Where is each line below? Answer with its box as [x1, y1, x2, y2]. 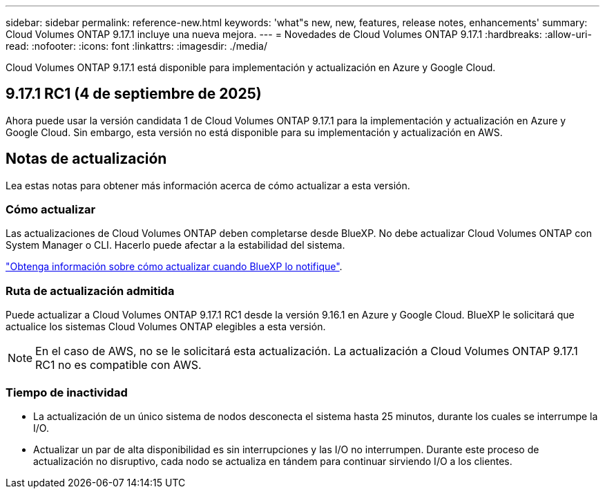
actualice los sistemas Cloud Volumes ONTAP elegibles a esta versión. [6, 321, 326, 333]
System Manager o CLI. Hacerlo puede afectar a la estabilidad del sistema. [6, 239, 345, 251]
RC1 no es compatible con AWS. [35, 358, 202, 372]
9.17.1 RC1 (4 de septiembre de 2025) [6, 85, 262, 103]
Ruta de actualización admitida [6, 283, 175, 298]
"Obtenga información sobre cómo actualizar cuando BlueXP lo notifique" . [6, 260, 343, 273]
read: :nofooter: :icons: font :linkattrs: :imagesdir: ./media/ [6, 40, 267, 52]
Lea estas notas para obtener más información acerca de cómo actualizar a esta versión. [6, 179, 410, 191]
